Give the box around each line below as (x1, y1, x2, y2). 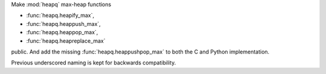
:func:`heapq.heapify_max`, (26, 12, 95, 19)
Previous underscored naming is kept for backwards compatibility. (11, 59, 176, 66)
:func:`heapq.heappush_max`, (26, 20, 101, 27)
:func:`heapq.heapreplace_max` (26, 37, 106, 45)
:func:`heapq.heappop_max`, (26, 29, 98, 36)
